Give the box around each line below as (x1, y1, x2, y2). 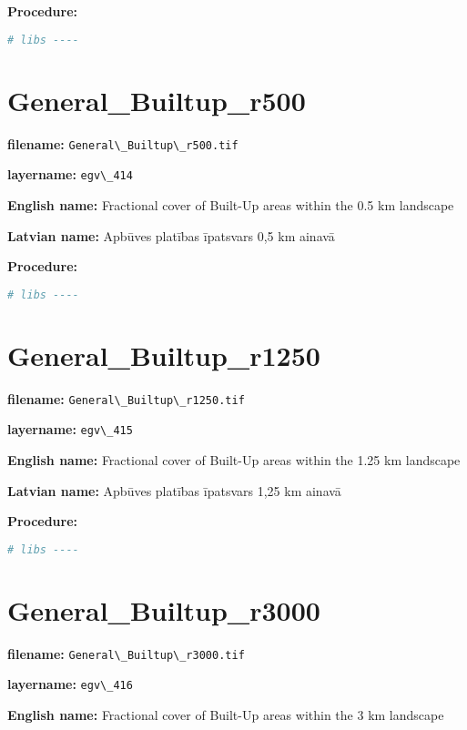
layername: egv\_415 (7, 420, 133, 439)
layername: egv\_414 (7, 165, 133, 184)
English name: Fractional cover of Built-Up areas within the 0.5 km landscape (7, 195, 454, 214)
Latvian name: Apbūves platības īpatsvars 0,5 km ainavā (7, 226, 335, 245)
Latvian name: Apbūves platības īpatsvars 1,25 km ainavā (7, 481, 341, 500)
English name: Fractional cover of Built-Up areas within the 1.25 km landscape (7, 451, 461, 469)
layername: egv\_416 (7, 674, 133, 694)
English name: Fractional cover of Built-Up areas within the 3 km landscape (7, 705, 444, 725)
